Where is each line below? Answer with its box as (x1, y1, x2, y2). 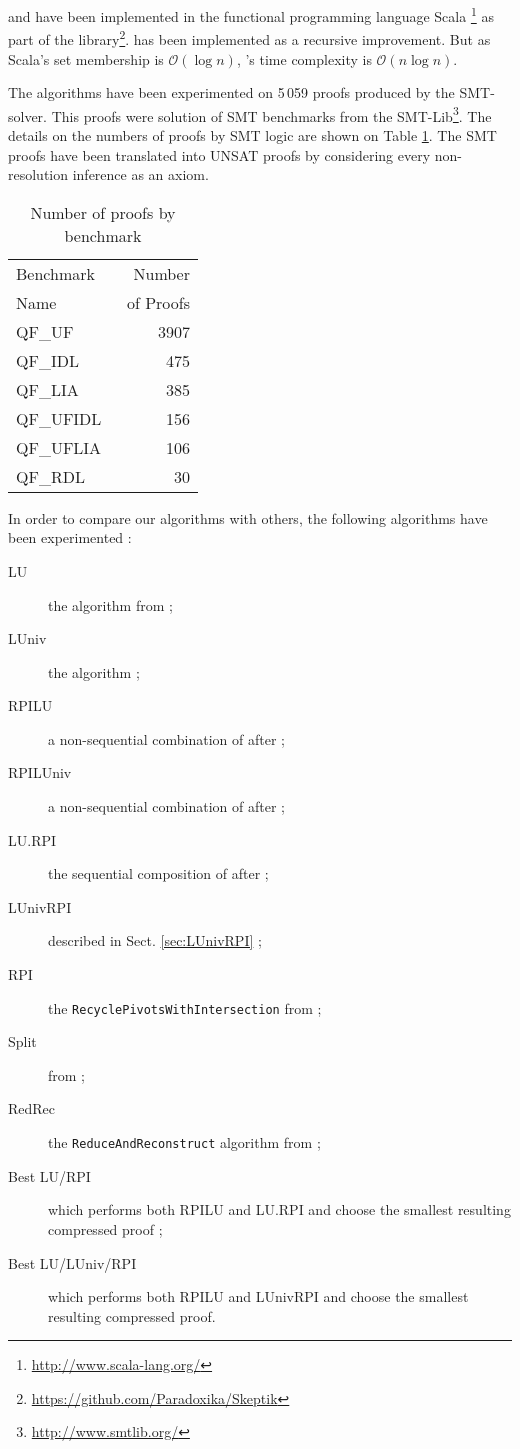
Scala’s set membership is (8, 48, 164, 69)
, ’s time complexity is (236, 48, 372, 69)
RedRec (8, 1098, 56, 1119)
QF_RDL (16, 464, 85, 488)
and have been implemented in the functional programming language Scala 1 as (8, 3, 494, 26)
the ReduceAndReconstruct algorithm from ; (48, 1132, 321, 1153)
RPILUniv (8, 762, 72, 783)
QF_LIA (16, 377, 79, 401)
